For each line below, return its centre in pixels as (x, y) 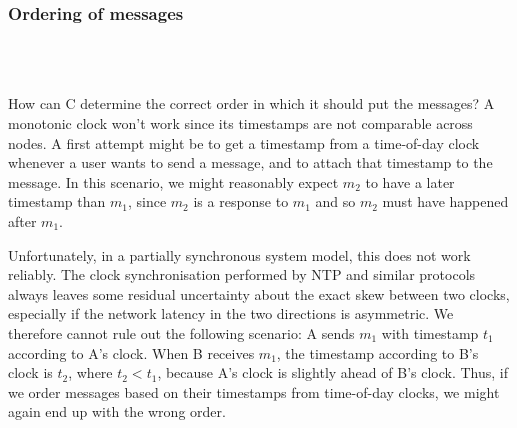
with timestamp (430, 332)
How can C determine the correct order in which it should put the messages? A (251, 103)
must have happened (445, 201)
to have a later (410, 181)
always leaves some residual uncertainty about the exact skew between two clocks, (259, 293)
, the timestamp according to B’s (377, 352)
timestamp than (57, 201)
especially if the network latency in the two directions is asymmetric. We (231, 313)
